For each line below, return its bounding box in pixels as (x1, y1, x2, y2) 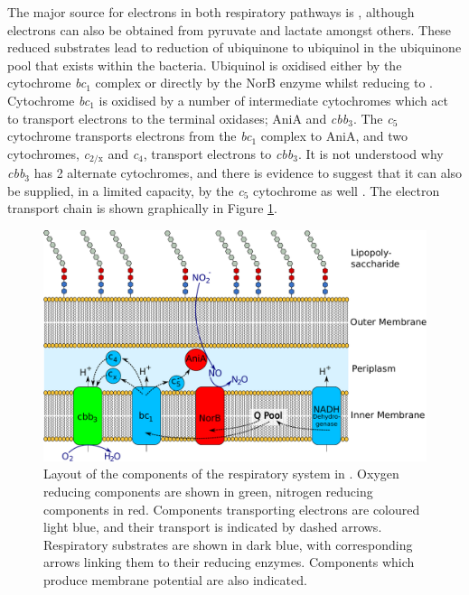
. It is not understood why (297, 144, 444, 163)
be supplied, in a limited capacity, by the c (7, 181, 244, 200)
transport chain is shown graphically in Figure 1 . (7, 199, 277, 218)
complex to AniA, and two (260, 126, 408, 145)
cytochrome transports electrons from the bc (7, 126, 252, 145)
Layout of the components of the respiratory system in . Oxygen (43, 464, 399, 483)
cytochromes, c (7, 144, 89, 163)
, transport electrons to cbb (143, 144, 294, 163)
